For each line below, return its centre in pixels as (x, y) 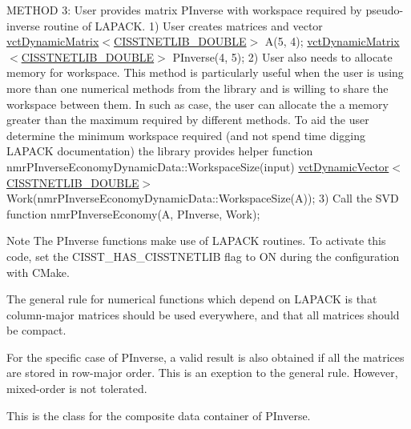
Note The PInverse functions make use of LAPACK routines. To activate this (196, 241)
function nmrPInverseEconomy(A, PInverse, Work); (133, 213)
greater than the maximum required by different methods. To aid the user (188, 120)
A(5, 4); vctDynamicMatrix (332, 41)
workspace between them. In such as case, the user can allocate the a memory (197, 104)
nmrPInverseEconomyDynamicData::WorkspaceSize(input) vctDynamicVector (198, 166)
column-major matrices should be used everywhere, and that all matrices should (203, 314)
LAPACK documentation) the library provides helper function (160, 151)
